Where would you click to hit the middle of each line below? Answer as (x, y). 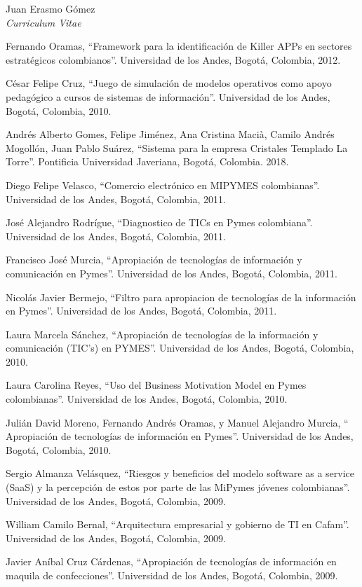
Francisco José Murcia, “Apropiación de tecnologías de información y (154, 260)
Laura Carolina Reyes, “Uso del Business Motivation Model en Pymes (156, 385)
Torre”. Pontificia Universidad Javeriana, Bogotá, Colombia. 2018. (147, 161)
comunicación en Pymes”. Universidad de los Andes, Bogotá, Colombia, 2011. (172, 273)
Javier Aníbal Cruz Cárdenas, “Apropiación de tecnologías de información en (171, 561)
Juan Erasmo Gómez (51, 8)
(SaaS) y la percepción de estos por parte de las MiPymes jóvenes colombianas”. (178, 487)
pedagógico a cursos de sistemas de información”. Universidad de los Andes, (168, 96)
